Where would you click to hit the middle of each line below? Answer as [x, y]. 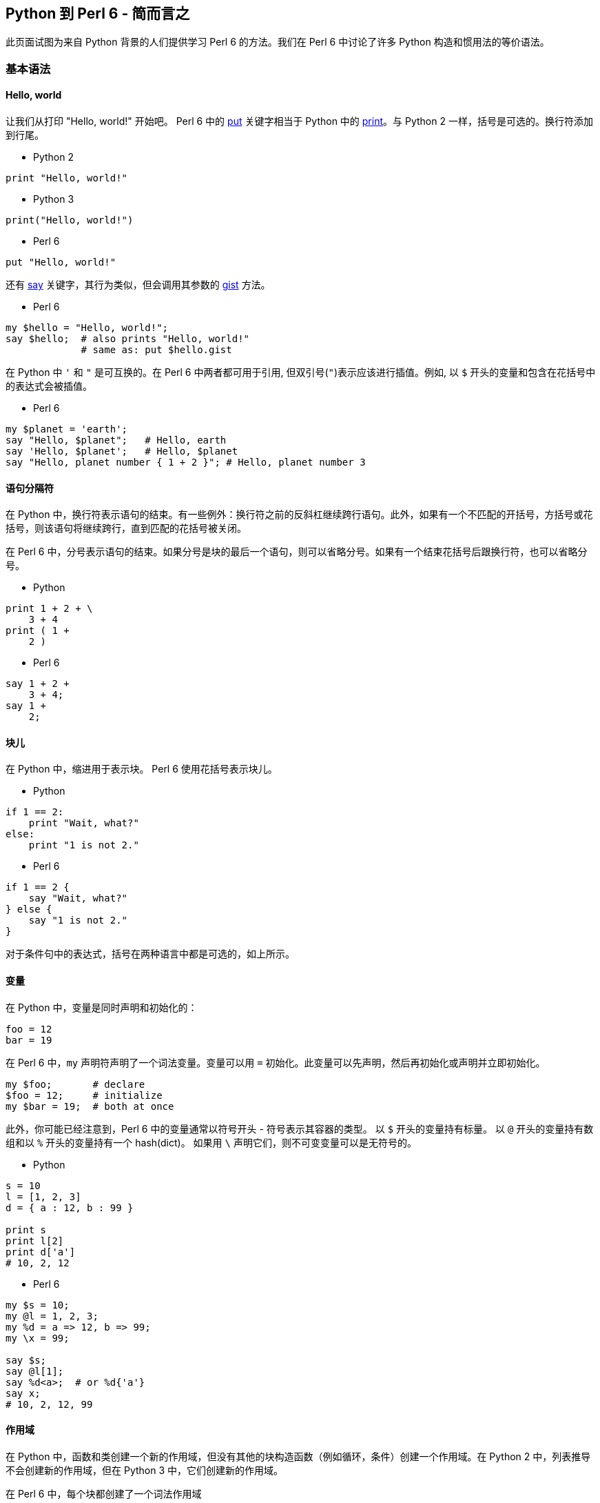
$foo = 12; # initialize [84, 1095]
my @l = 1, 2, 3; [52, 1316]
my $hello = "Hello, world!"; [87, 328]
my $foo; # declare [75, 1084]
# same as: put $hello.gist [156, 350]
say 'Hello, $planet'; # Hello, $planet [122, 451]
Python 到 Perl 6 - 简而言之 [98, 13]
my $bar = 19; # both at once [90, 1106]
